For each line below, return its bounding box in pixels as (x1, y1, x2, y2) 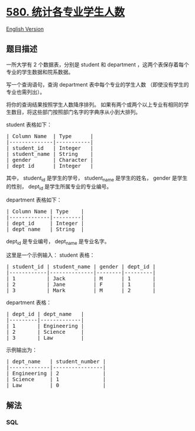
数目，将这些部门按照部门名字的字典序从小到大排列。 (11, 108, 141, 116)
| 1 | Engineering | (6, 323, 84, 330)
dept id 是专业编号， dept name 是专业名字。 (6, 238, 110, 247)
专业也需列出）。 (6, 88, 45, 95)
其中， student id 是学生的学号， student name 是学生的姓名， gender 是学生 (6, 174, 188, 183)
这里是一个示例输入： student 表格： (6, 251, 95, 258)
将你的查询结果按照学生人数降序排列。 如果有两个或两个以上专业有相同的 (6, 101, 184, 108)
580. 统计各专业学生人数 (6, 5, 125, 19)
